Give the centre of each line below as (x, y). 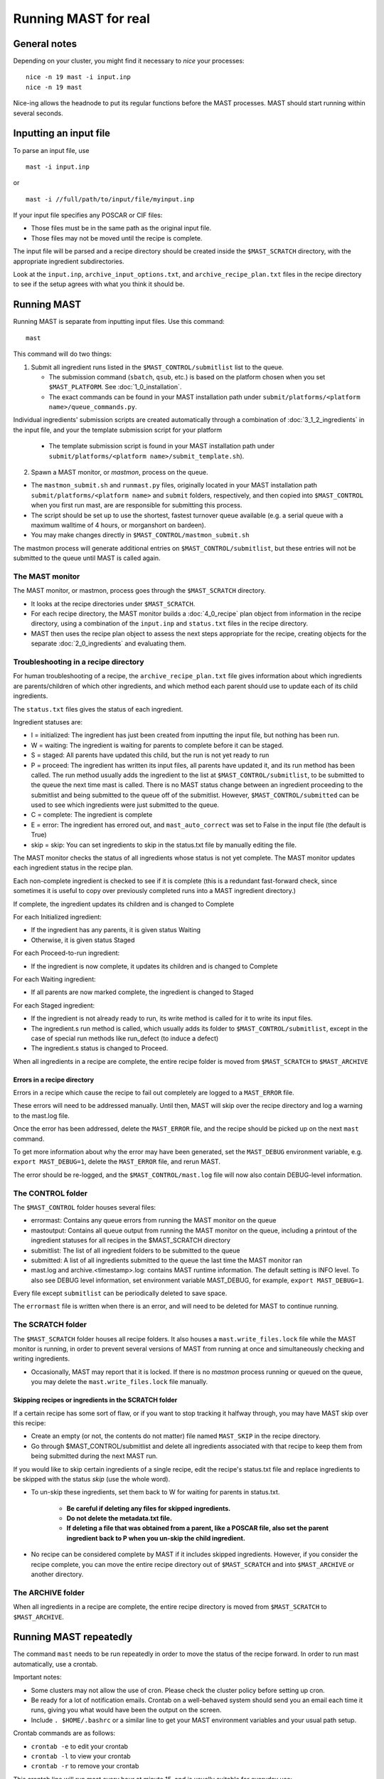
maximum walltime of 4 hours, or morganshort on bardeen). (118, 525)
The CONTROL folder (50, 1193)
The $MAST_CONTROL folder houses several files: (85, 1207)
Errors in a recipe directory (54, 1079)
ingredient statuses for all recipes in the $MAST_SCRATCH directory (131, 1240)
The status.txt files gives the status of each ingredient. (98, 709)
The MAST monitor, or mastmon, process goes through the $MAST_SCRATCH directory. (139, 591)
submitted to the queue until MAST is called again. (87, 558)
